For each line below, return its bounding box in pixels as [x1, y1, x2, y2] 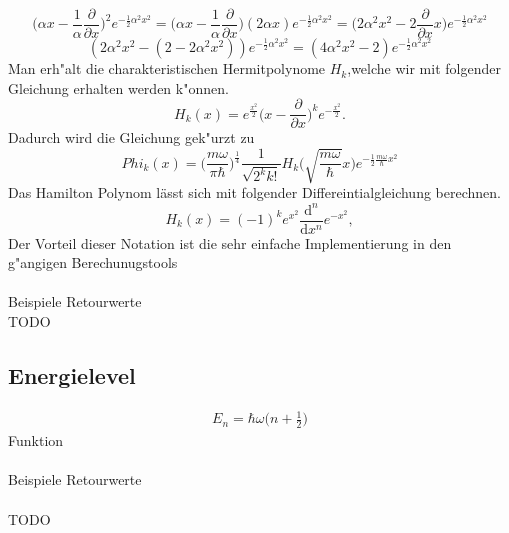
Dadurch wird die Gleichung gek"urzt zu [8, 127, 255, 148]
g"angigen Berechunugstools [8, 252, 178, 273]
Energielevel [8, 359, 136, 390]
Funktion [8, 430, 64, 451]
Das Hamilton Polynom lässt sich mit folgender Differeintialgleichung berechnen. [8, 182, 501, 203]
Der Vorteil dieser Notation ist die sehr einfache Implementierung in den [8, 232, 452, 253]
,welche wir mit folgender [347, 58, 501, 79]
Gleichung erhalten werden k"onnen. [8, 77, 229, 98]
